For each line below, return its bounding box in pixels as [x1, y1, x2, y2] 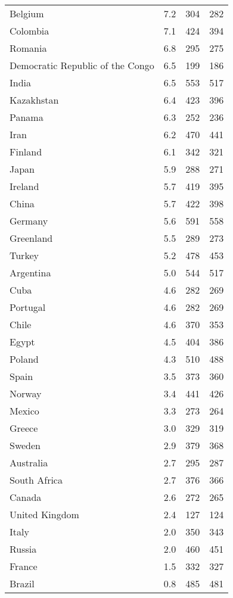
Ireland [10, 179, 39, 193]
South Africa [10, 473, 63, 487]
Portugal [10, 300, 46, 314]
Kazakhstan [10, 93, 59, 107]
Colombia [10, 24, 49, 38]
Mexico [10, 404, 39, 418]
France [10, 559, 38, 573]
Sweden [10, 438, 41, 452]
